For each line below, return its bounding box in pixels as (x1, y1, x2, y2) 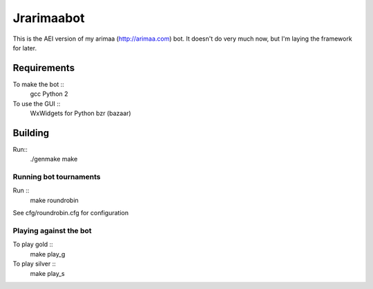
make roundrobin (30, 196, 79, 204)
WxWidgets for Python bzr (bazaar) (30, 109, 131, 117)
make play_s (30, 269, 65, 277)
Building (12, 127, 50, 139)
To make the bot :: (12, 80, 65, 88)
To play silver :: (12, 259, 56, 268)
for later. (12, 43, 37, 52)
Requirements (12, 62, 75, 74)
